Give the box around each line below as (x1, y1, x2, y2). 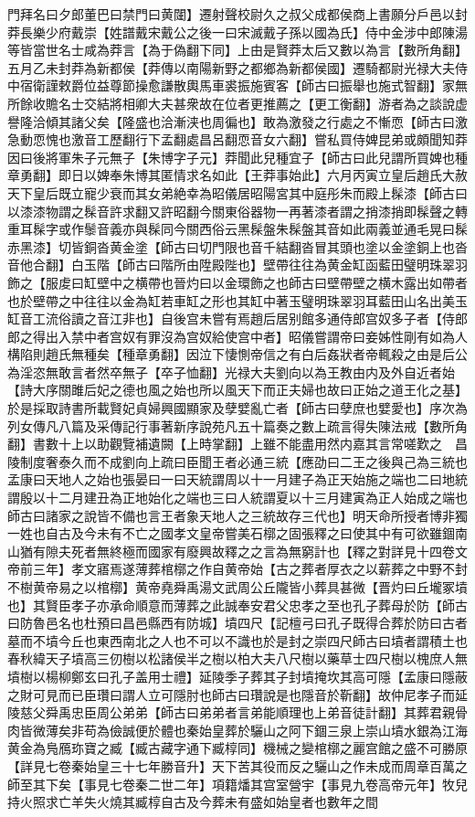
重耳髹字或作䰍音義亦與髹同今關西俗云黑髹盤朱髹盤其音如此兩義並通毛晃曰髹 (7, 219, 468, 239)
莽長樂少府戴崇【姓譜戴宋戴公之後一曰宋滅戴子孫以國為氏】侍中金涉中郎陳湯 (7, 22, 468, 41)
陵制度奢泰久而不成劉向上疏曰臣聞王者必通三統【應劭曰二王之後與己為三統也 (7, 451, 468, 471)
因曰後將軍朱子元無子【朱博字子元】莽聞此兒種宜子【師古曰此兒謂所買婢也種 (7, 147, 468, 166)
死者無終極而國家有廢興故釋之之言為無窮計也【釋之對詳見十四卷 (70, 541, 455, 560)
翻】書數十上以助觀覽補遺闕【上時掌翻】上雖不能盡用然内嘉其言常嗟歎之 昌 (7, 434, 468, 453)
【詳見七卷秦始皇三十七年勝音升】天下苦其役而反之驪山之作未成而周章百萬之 (7, 756, 468, 775)
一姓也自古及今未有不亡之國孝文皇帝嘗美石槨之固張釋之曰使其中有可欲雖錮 (7, 524, 455, 543)
